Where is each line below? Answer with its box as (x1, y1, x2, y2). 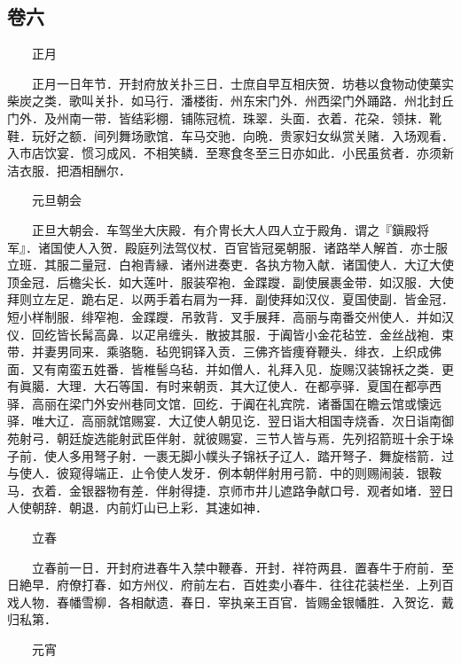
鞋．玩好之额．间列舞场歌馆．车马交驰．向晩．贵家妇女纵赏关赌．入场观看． (7, 126, 454, 145)
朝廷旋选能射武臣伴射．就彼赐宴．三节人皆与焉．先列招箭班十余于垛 (56, 429, 454, 448)
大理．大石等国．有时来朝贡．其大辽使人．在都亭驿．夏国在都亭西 (56, 377, 441, 395)
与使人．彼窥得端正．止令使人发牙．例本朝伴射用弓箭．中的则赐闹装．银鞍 (7, 464, 441, 482)
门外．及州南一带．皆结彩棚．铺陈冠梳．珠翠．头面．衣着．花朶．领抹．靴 (7, 108, 441, 127)
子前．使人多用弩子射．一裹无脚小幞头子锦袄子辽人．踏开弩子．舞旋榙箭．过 (7, 446, 454, 465)
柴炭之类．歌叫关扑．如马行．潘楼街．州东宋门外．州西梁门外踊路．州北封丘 (7, 91, 454, 110)
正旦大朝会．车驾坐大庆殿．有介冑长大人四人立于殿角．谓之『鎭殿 (31, 220, 417, 238)
